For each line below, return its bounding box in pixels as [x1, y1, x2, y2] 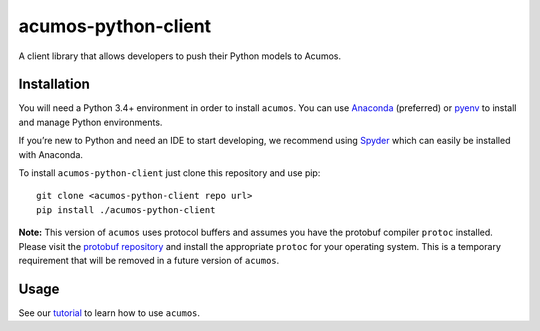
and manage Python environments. [18, 116, 163, 128]
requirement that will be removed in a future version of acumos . [18, 254, 280, 266]
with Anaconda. [18, 148, 84, 160]
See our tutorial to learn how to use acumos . [18, 306, 200, 319]
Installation [18, 76, 90, 93]
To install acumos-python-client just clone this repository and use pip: [18, 167, 321, 179]
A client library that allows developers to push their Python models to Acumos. [18, 50, 342, 62]
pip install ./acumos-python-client [36, 204, 216, 215]
